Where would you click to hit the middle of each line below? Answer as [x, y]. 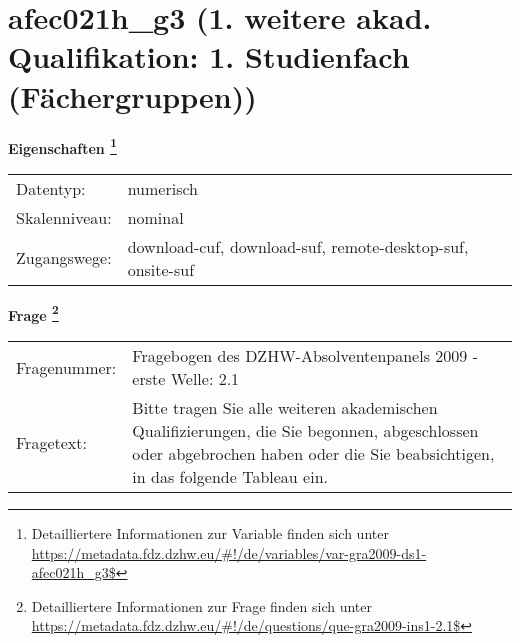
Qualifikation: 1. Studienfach [209, 56]
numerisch [162, 188]
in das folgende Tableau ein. [230, 476]
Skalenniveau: [64, 217]
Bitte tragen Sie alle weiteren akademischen [285, 407]
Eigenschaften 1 [62, 146]
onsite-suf [161, 269]
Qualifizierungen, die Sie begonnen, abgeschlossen [305, 430]
